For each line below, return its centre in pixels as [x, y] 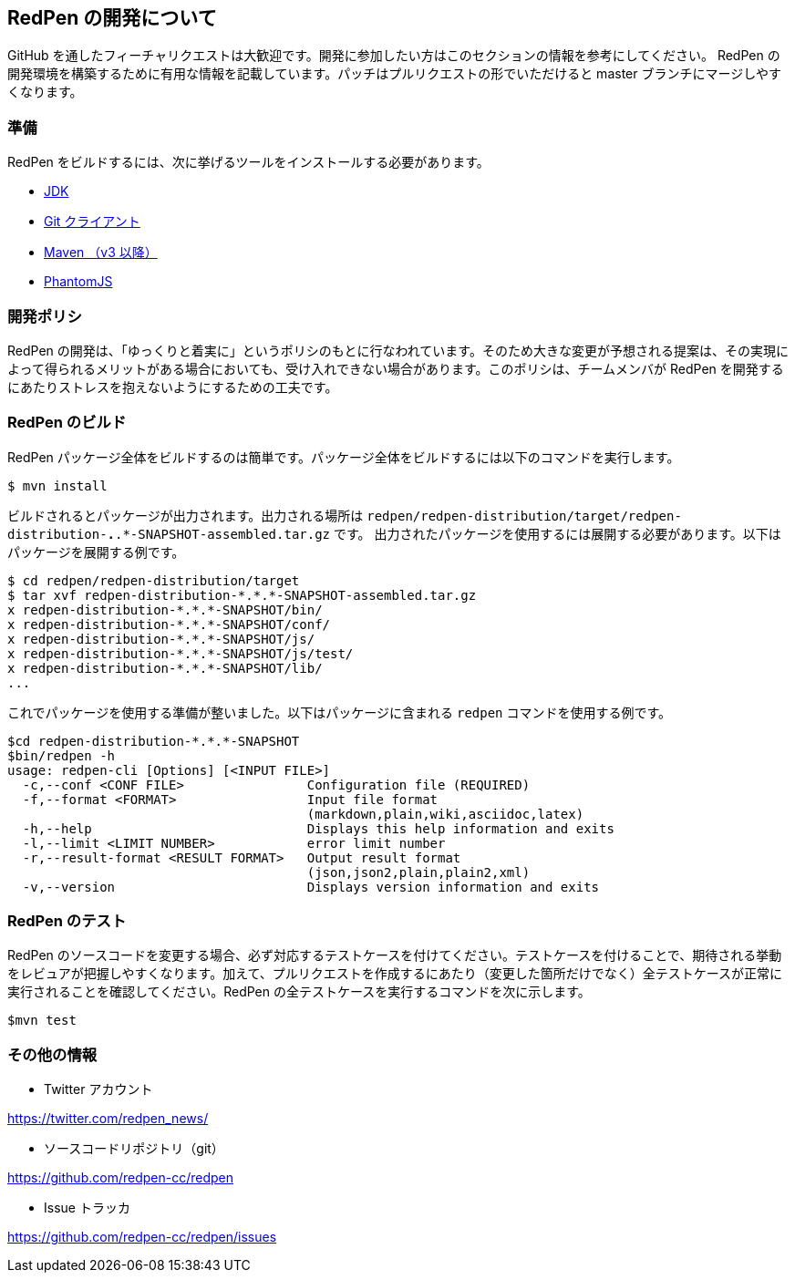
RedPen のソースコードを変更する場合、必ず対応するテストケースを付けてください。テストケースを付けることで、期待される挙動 [395, 955]
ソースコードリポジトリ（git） [134, 1149]
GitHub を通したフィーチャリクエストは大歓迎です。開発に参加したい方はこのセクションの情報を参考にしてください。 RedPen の [394, 56]
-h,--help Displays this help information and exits [318, 828]
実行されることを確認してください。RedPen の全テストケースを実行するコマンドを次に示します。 [299, 992]
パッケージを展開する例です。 [96, 552]
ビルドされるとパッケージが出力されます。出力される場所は [186, 515]
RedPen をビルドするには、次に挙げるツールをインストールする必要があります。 [248, 162]
